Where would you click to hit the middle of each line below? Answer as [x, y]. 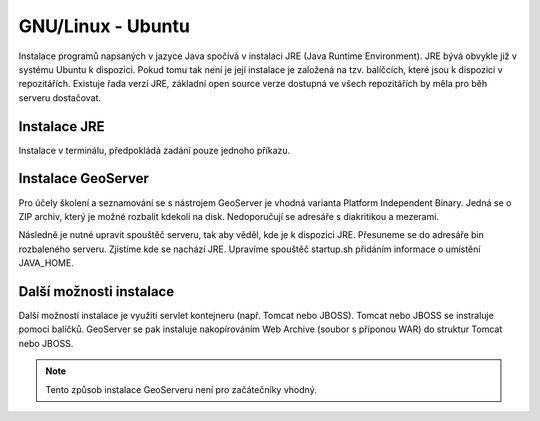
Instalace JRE [61, 126]
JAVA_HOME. [46, 263]
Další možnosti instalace [96, 291]
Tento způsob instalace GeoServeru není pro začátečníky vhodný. [181, 389]
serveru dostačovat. [60, 97]
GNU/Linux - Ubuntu [104, 26]
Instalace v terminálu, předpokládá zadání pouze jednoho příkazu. [154, 150]
